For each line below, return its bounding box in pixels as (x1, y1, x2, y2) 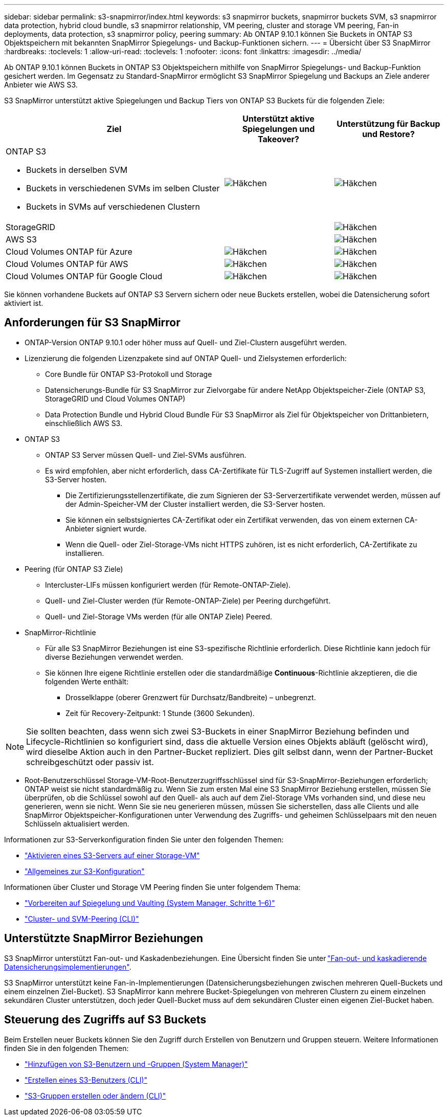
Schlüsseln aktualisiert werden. (25, 819, 129, 828)
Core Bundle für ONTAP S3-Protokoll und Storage (45, 369, 212, 378)
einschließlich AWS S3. (45, 418, 122, 428)
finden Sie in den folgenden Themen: (4, 1043, 129, 1053)
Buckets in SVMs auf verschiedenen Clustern (26, 202, 200, 212)
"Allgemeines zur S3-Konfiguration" (25, 866, 145, 876)
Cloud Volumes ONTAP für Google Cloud (6, 271, 163, 281)
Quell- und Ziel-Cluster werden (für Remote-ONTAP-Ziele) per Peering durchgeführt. (45, 596, 331, 605)
